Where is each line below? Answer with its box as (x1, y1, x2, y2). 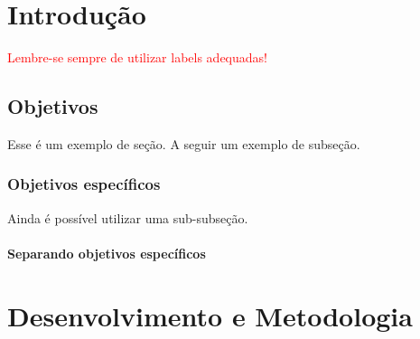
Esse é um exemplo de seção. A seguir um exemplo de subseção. (7, 134, 360, 153)
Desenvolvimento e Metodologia (7, 297, 413, 334)
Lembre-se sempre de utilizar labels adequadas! (7, 48, 267, 67)
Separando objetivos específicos (7, 243, 206, 262)
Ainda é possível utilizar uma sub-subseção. (7, 208, 248, 227)
